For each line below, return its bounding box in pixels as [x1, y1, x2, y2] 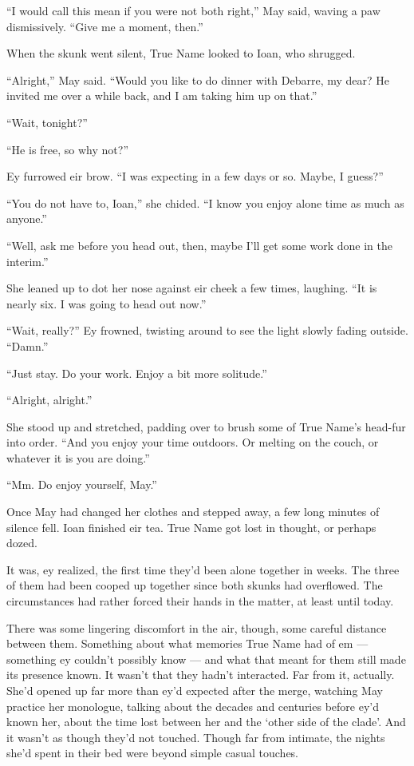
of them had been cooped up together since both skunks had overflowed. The [6, 577, 383, 593]
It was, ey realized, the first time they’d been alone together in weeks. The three [6, 561, 400, 577]
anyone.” [6, 210, 47, 227]
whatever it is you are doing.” [6, 449, 150, 466]
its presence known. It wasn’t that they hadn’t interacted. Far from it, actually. [6, 666, 395, 683]
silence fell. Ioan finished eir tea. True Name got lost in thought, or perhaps [6, 518, 377, 535]
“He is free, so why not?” [6, 141, 128, 157]
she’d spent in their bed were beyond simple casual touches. [6, 744, 299, 761]
